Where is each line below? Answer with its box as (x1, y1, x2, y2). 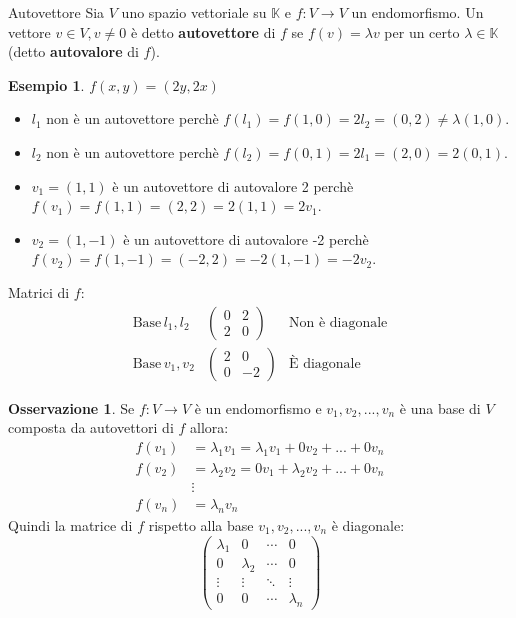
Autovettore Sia (8, 2, 105, 22)
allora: (189, 417, 229, 438)
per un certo (384, 21, 460, 42)
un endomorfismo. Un (351, 2, 484, 22)
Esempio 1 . (8, 74, 85, 95)
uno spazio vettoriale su (121, 2, 267, 22)
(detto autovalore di (8, 41, 139, 62)
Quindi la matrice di (8, 514, 133, 535)
